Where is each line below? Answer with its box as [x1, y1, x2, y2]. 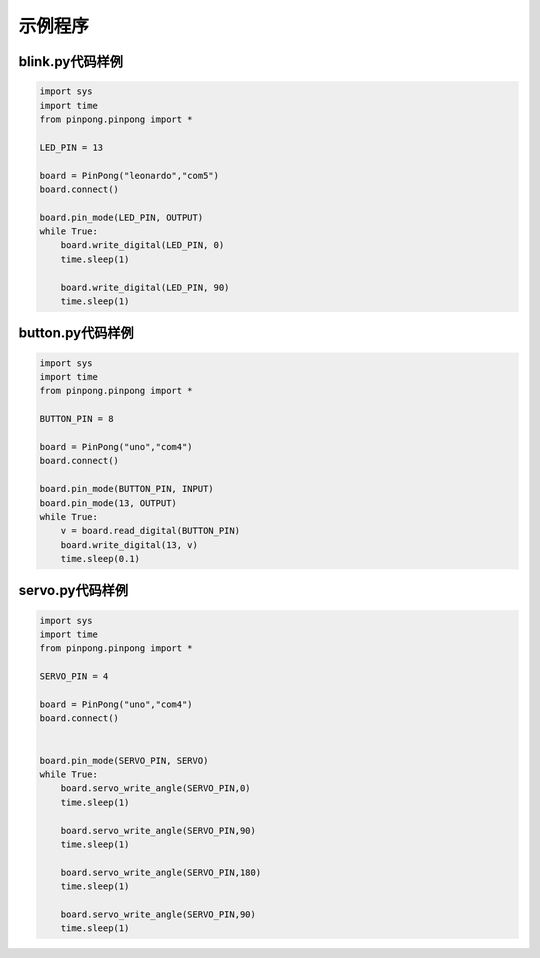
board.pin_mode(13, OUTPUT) [39, 497, 177, 509]
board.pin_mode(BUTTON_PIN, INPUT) [39, 483, 214, 495]
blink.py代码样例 [18, 53, 124, 70]
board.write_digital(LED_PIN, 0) [60, 240, 225, 251]
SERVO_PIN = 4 [39, 671, 109, 682]
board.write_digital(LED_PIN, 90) [60, 281, 230, 293]
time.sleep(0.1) [60, 553, 140, 565]
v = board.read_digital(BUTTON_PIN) [60, 525, 240, 537]
